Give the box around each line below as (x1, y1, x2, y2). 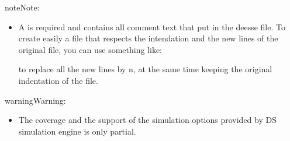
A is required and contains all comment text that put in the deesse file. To (18, 20, 285, 33)
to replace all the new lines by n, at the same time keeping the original (18, 63, 272, 75)
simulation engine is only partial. (18, 125, 136, 137)
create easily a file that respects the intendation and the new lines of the (18, 32, 278, 44)
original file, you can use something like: (18, 43, 162, 55)
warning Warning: (5, 94, 66, 106)
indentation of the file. (18, 74, 98, 86)
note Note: (5, 1, 40, 13)
